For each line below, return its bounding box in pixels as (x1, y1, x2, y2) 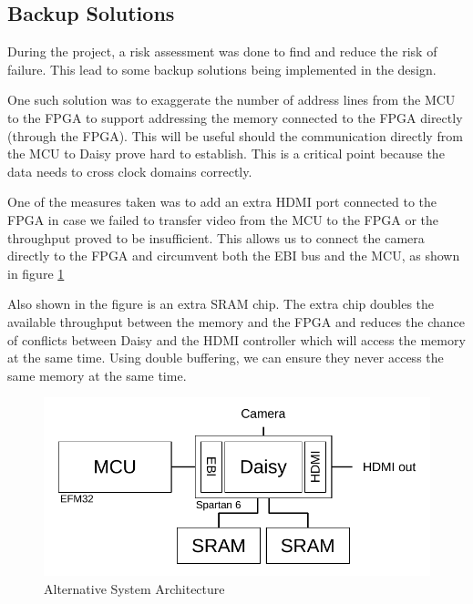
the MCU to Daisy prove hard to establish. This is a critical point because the (7, 144, 445, 163)
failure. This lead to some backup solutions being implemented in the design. (7, 59, 437, 78)
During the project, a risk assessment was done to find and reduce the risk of (7, 42, 437, 61)
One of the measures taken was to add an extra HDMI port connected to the (7, 192, 437, 211)
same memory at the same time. (7, 365, 187, 384)
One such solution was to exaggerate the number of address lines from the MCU (7, 90, 456, 109)
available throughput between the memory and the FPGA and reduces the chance (7, 312, 465, 331)
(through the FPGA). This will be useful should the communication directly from (7, 126, 463, 145)
